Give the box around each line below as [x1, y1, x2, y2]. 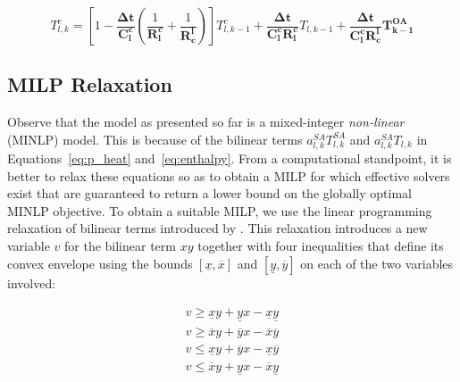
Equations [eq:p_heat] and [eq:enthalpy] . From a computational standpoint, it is [7, 148, 452, 167]
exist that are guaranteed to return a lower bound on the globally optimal [7, 184, 412, 203]
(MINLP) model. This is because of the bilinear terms [7, 129, 303, 148]
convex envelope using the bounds [7, 253, 193, 272]
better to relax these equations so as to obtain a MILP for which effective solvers [7, 166, 450, 185]
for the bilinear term [64, 236, 176, 254]
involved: [7, 273, 56, 292]
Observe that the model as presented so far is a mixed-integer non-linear [7, 112, 405, 131]
